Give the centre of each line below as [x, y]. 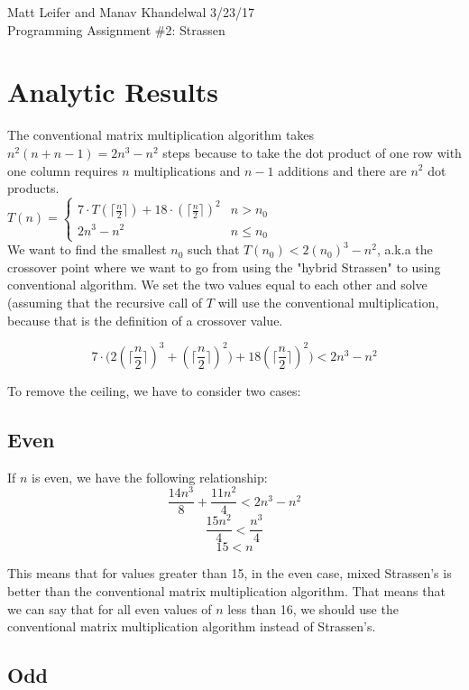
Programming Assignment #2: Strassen [116, 29]
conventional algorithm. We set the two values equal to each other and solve [217, 285]
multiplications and [187, 170]
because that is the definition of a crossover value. [145, 320]
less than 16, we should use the [313, 608]
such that [214, 249]
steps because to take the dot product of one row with [312, 152]
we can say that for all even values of [110, 608]
